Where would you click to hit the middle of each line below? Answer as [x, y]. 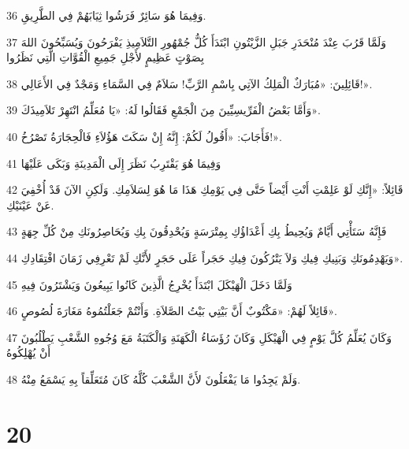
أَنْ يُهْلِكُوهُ [29, 353]
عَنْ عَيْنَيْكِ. [30, 204]
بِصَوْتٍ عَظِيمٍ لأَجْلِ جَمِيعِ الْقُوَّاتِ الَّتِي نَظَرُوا [105, 57]
